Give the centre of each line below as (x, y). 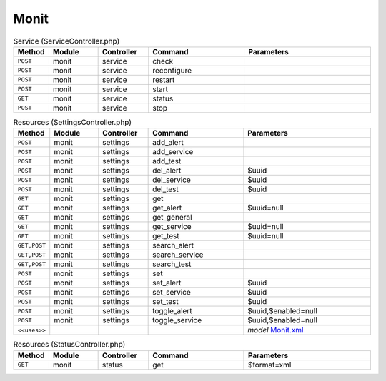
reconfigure (172, 70)
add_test (167, 161)
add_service (173, 152)
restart (164, 80)
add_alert (168, 143)
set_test (165, 302)
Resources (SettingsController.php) (73, 123)
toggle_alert (172, 311)
